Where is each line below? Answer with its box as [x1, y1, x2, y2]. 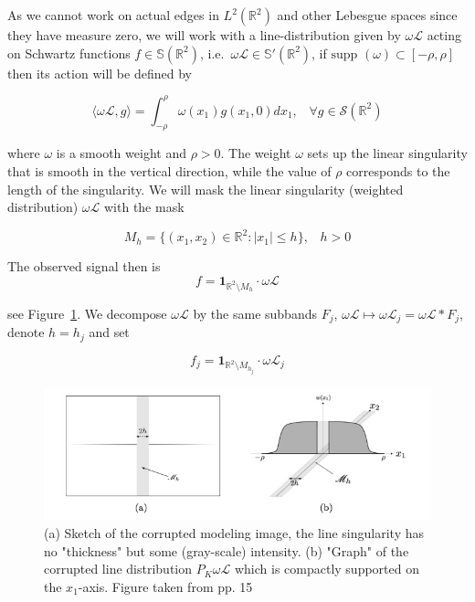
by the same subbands [193, 303, 317, 322]
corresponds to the [346, 162, 450, 181]
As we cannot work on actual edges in [7, 5, 219, 24]
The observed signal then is [7, 257, 161, 276]
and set [89, 322, 130, 342]
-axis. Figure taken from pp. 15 [78, 576, 253, 596]
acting [427, 26, 461, 44]
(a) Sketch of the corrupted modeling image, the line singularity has [44, 523, 425, 543]
